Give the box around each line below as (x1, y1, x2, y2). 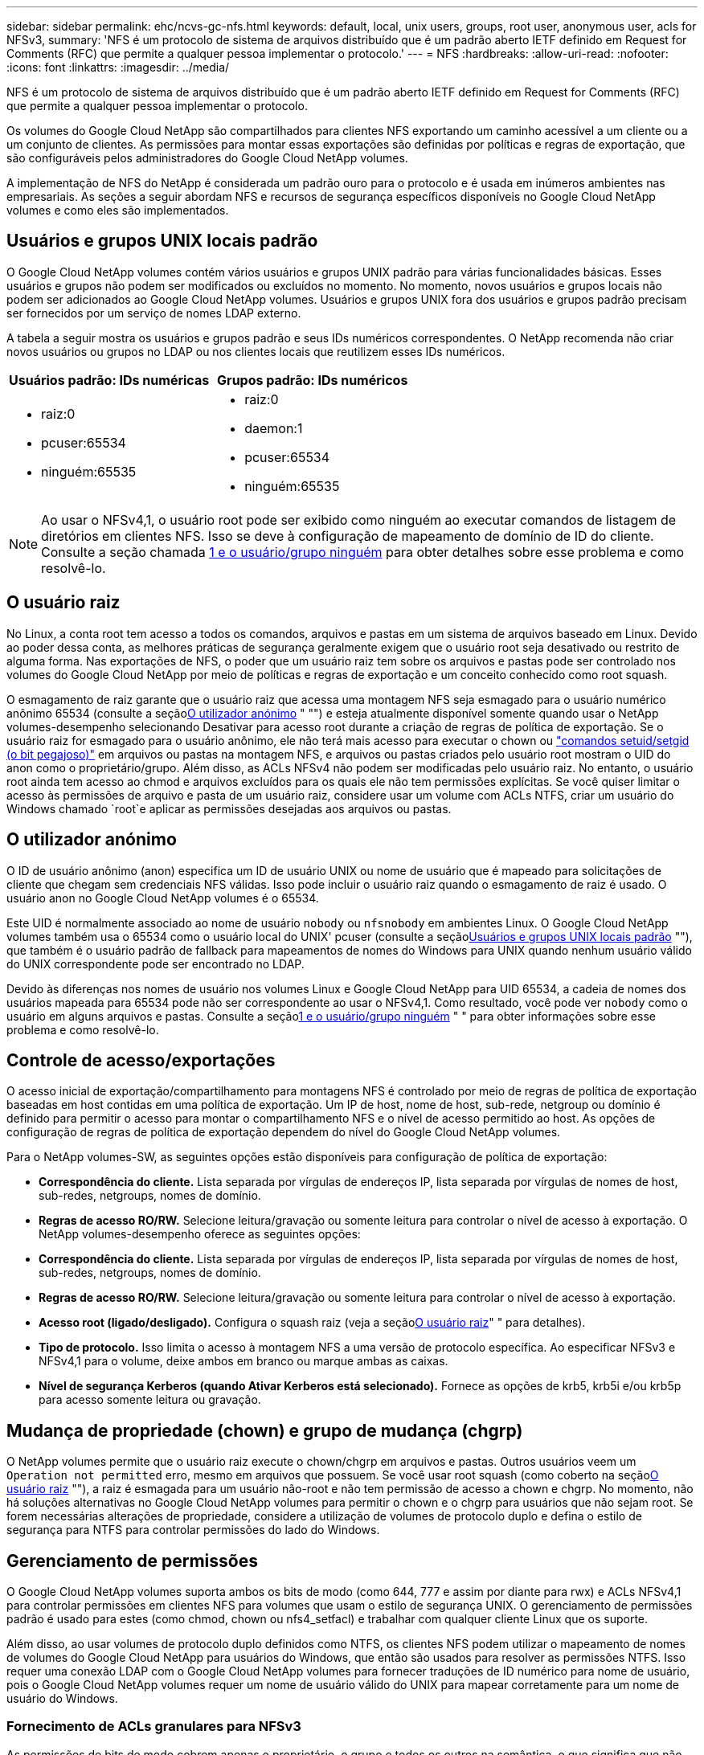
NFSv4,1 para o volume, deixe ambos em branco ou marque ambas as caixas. (39, 1354, 448, 1368)
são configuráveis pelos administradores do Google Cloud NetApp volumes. (6, 151, 408, 165)
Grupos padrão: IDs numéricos (217, 371, 408, 388)
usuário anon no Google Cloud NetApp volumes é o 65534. (6, 890, 319, 905)
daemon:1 (244, 419, 303, 436)
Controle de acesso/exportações (6, 1049, 276, 1070)
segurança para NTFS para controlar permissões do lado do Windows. (6, 1523, 380, 1537)
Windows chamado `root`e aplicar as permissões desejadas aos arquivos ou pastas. (6, 801, 452, 816)
